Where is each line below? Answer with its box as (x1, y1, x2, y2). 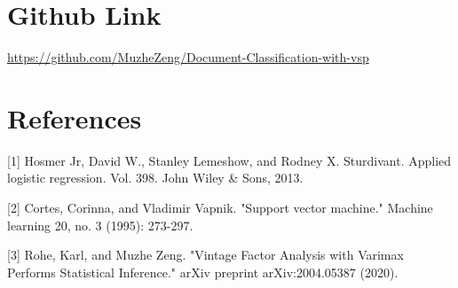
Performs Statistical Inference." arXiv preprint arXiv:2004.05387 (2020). (7, 262, 399, 281)
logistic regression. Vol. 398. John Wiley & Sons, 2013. (7, 168, 304, 187)
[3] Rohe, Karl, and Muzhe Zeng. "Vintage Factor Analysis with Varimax (7, 245, 404, 264)
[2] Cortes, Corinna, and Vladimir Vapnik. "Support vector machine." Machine (7, 198, 433, 217)
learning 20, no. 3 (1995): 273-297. (7, 215, 193, 234)
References (7, 99, 142, 136)
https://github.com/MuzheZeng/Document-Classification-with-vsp (7, 48, 369, 66)
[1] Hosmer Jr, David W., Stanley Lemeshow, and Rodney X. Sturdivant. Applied (7, 151, 452, 169)
